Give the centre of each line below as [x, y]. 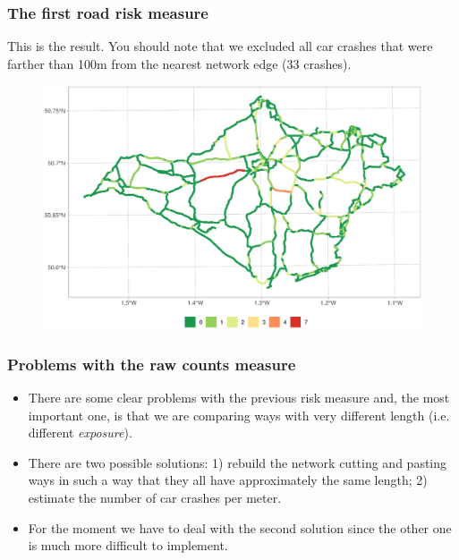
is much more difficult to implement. [128, 545]
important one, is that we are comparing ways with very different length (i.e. [239, 415]
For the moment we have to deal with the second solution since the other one [240, 527]
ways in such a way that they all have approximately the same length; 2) [228, 480]
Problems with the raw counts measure [152, 364]
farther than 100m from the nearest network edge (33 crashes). [179, 63]
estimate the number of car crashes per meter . [155, 498]
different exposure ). [80, 433]
